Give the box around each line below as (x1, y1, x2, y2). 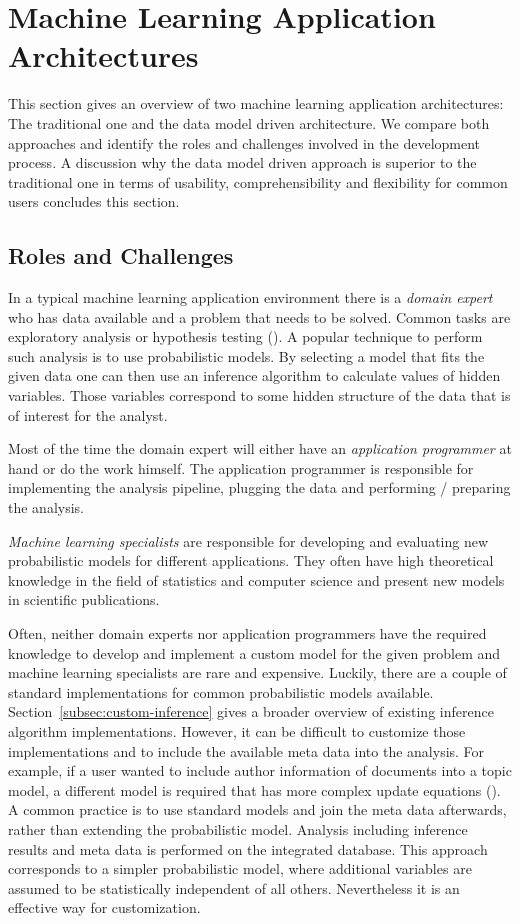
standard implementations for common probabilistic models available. (8, 681, 434, 702)
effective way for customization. (8, 897, 201, 918)
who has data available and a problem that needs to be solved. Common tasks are (8, 306, 511, 327)
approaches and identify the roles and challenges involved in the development (8, 132, 481, 153)
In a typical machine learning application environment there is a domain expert (8, 287, 493, 308)
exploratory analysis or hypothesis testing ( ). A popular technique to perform (8, 326, 483, 347)
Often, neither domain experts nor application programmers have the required (8, 622, 487, 643)
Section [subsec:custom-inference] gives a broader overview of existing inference (8, 701, 494, 722)
